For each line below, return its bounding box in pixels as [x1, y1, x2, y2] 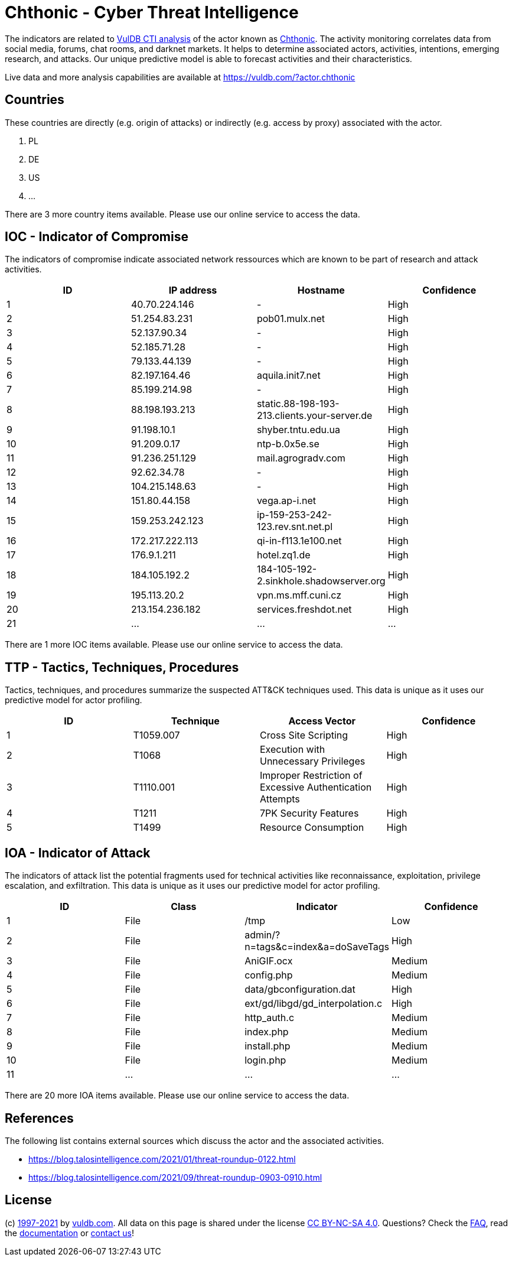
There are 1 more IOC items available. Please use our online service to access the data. [5, 639, 343, 650]
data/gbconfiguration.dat [244, 983, 356, 996]
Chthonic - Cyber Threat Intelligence [5, 2, 299, 22]
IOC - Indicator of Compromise [5, 229, 188, 245]
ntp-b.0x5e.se [256, 438, 319, 450]
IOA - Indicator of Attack [5, 845, 151, 860]
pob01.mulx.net [256, 313, 325, 325]
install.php [244, 1040, 291, 1052]
